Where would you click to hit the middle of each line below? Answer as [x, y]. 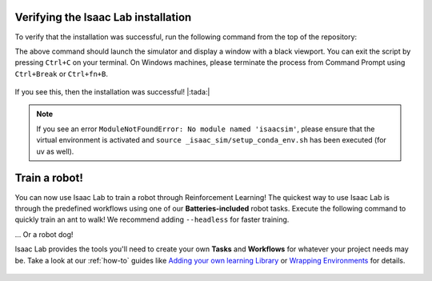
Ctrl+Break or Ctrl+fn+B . [61, 74]
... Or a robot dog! [44, 234]
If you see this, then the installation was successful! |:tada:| [112, 92]
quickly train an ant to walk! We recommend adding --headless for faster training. [152, 219]
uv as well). [55, 151]
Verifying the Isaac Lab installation [103, 17]
